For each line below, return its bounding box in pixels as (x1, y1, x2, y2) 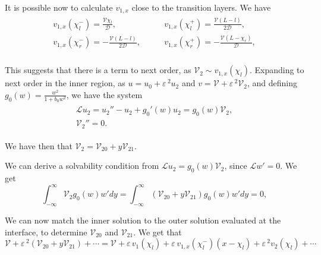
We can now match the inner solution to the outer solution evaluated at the (5, 213, 281, 226)
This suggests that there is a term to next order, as (5, 64, 191, 76)
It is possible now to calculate (5, 1, 113, 13)
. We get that (133, 225, 182, 238)
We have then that (5, 139, 73, 152)
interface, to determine (5, 225, 87, 238)
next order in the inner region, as (5, 77, 125, 89)
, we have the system (66, 88, 143, 100)
